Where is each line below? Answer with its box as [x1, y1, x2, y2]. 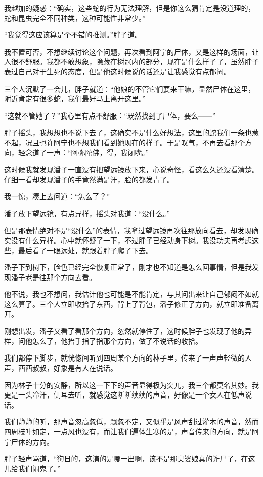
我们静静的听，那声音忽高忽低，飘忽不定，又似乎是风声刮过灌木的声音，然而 [4, 416, 259, 427]
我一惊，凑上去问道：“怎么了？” [4, 191, 110, 202]
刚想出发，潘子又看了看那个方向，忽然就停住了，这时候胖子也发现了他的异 [4, 326, 252, 336]
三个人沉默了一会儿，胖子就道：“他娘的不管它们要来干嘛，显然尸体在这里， [4, 83, 255, 94]
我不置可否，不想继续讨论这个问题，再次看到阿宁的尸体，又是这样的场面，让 [4, 46, 259, 57]
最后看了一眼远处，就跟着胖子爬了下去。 [18, 245, 153, 255]
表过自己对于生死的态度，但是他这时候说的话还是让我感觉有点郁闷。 [4, 66, 231, 76]
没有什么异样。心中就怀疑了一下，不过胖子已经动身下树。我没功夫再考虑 [11, 235, 252, 246]
